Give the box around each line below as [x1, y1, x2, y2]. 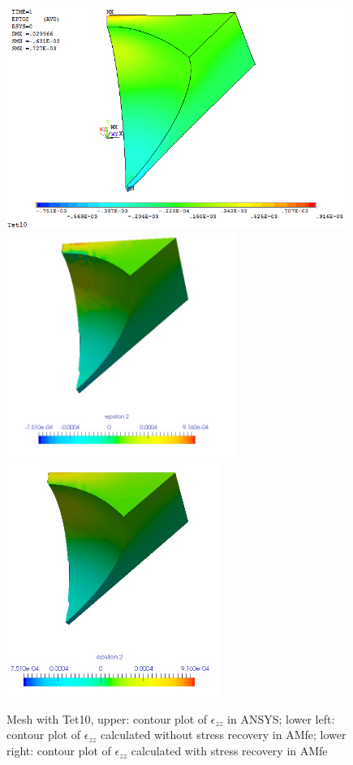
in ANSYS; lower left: [227, 710, 335, 727]
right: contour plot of [6, 742, 111, 759]
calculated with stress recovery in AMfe [131, 742, 328, 759]
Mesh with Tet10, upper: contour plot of [6, 710, 208, 727]
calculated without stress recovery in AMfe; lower [100, 726, 347, 743]
